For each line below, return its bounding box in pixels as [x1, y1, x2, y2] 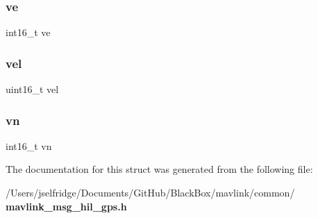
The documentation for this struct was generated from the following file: [6, 162, 313, 176]
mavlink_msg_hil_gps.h [6, 199, 127, 213]
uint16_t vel [6, 82, 59, 97]
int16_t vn [6, 138, 52, 153]
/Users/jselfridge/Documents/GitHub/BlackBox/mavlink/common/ [6, 185, 295, 200]
